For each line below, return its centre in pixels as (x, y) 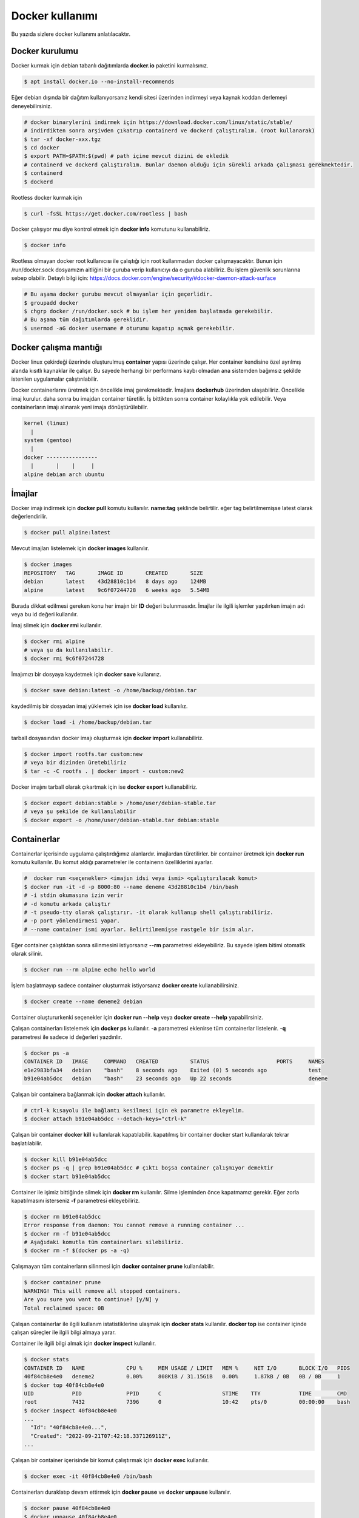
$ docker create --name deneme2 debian (83, 1002)
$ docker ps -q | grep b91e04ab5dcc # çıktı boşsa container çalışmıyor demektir (149, 1168)
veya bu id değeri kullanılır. (45, 614)
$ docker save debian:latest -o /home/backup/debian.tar (110, 690)
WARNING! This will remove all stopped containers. (102, 1291)
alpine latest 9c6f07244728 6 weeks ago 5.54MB (117, 590)
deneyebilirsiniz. (32, 106)
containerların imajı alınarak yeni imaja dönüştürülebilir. (80, 407)
